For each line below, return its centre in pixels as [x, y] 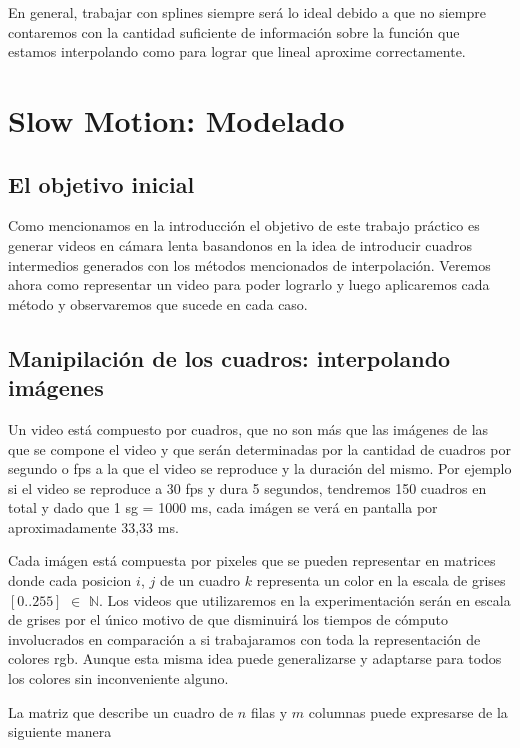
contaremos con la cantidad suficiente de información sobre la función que [234, 31]
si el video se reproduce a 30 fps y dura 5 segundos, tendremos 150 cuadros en [247, 487]
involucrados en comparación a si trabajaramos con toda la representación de [244, 638]
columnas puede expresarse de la [408, 711]
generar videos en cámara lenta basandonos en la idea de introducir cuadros [240, 244]
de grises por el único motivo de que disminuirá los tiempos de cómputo [228, 619]
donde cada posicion [70, 580]
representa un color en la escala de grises [381, 580]
